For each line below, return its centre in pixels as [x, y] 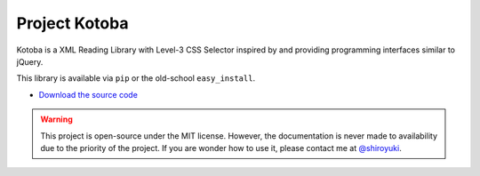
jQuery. [30, 61]
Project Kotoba [72, 23]
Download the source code [88, 94]
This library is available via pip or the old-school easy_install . [136, 78]
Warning [56, 119]
